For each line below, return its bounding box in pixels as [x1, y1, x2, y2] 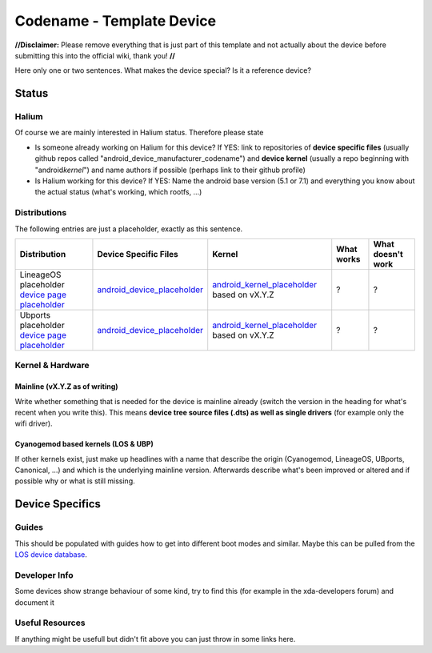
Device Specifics [14, 497, 102, 511]
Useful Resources [14, 617, 86, 628]
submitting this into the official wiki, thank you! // [14, 50, 176, 60]
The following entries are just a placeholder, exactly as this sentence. [14, 224, 243, 234]
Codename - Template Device [14, 12, 216, 30]
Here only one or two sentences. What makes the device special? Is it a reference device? [14, 66, 312, 75]
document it [14, 597, 55, 607]
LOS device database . [14, 550, 88, 559]
